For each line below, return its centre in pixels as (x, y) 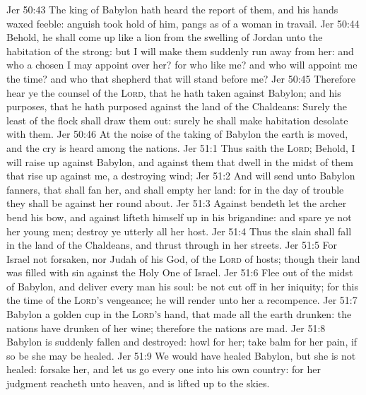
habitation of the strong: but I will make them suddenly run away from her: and (180, 51)
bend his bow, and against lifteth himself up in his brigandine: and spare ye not (179, 217)
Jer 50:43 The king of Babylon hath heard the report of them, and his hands (172, 9)
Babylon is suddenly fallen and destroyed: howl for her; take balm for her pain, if (182, 342)
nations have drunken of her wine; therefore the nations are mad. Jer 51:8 (166, 328)
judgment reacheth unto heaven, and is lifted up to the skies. (138, 383)
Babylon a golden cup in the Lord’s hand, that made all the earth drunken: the (179, 314)
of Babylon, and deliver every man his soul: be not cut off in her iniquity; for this (183, 286)
